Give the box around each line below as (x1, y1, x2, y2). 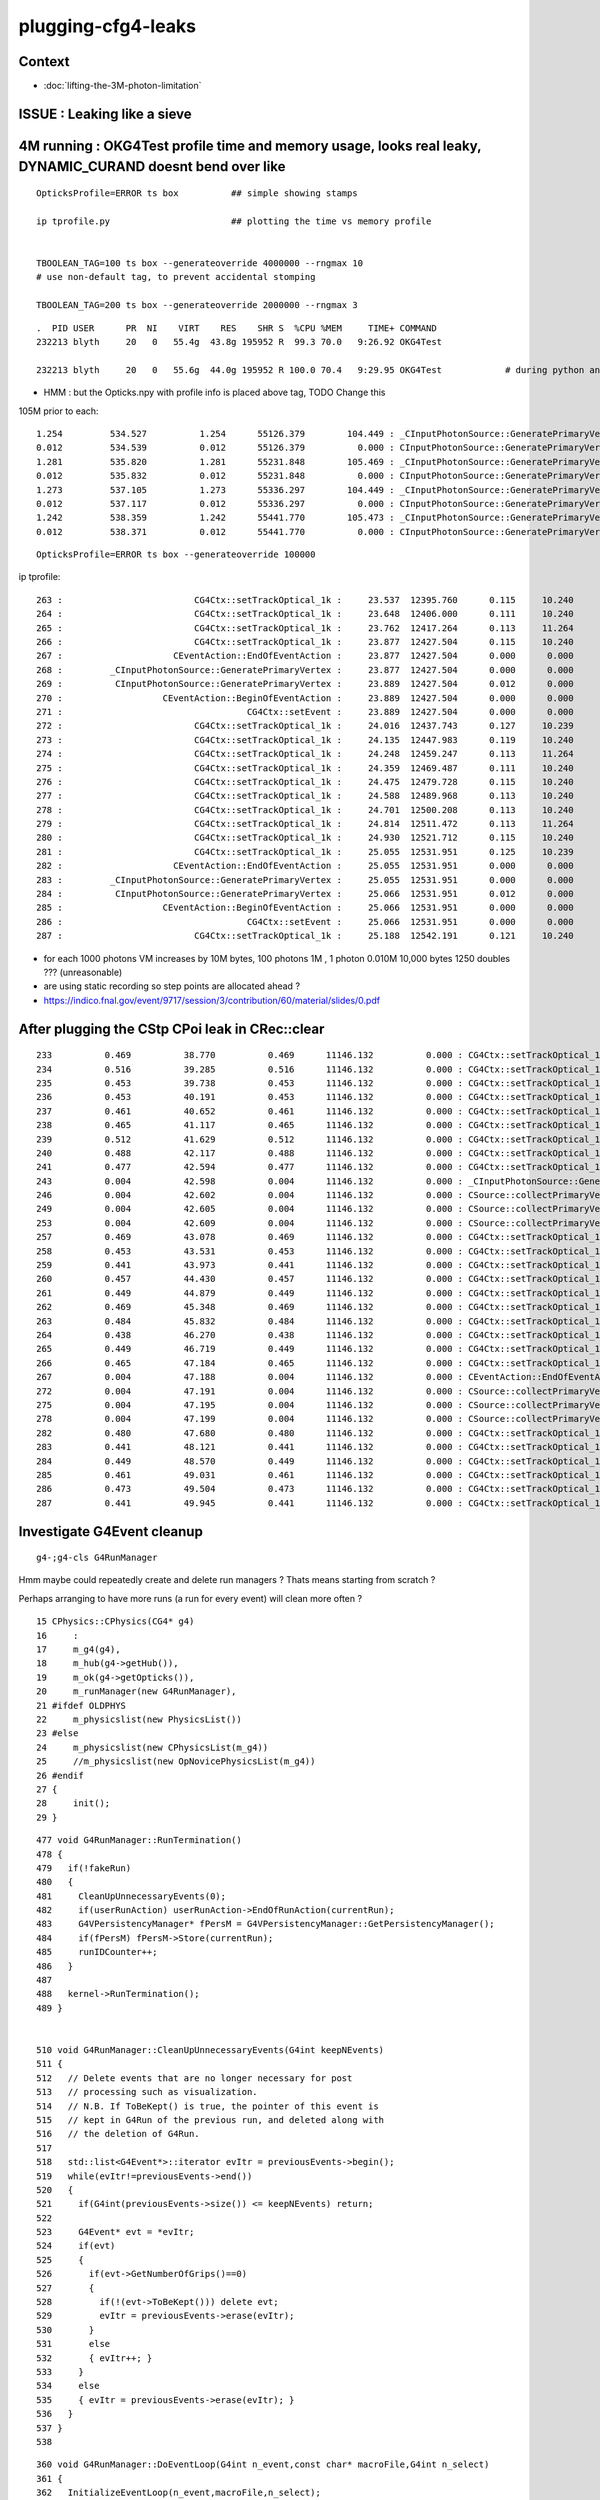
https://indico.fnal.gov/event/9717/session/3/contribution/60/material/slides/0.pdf (43, 994, 380, 1006)
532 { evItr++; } (36, 2352, 153, 2364)
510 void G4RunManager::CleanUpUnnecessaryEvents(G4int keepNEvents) (36, 2044, 385, 2055)
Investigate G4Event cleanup (18, 1523, 204, 1540)
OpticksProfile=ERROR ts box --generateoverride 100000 (36, 549, 316, 560)
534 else (36, 2380, 100, 2392)
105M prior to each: (18, 405, 99, 417)
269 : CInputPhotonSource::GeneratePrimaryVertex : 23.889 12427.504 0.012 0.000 (36, 678, 574, 690)
